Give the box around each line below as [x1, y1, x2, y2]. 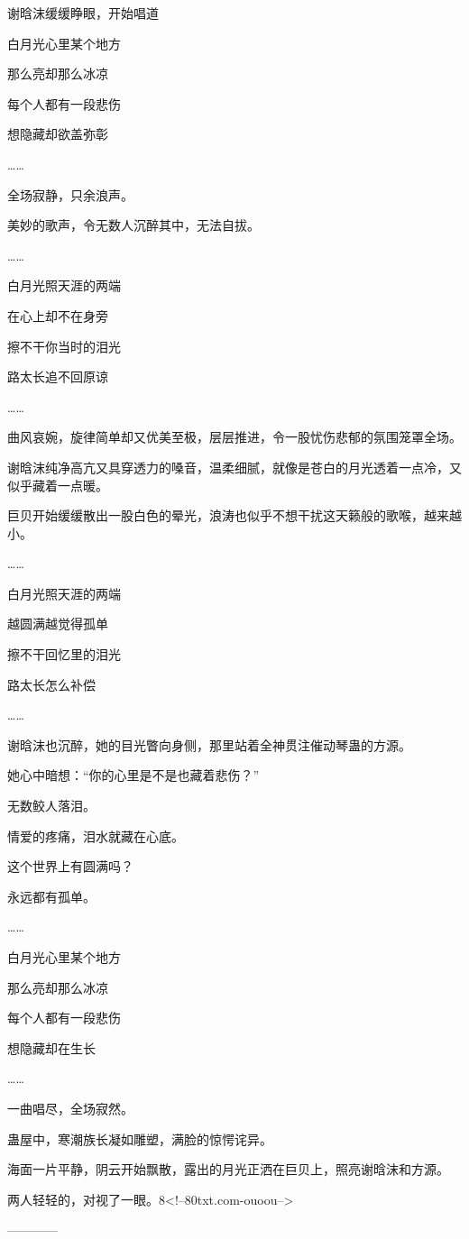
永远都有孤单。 [7, 886, 96, 905]
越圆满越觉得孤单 [7, 614, 108, 633]
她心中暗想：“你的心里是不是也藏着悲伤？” [7, 766, 260, 785]
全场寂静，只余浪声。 [7, 185, 133, 204]
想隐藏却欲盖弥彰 [7, 124, 108, 143]
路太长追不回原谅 [7, 367, 108, 386]
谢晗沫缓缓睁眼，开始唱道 [7, 4, 159, 22]
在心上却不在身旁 [7, 306, 108, 325]
